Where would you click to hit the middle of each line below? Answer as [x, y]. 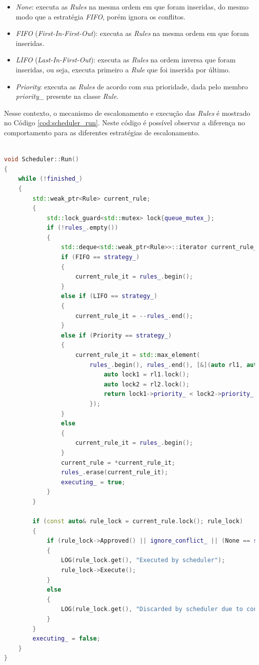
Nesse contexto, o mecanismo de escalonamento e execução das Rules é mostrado [127, 113]
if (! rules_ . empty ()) [82, 228]
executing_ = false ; [66, 639]
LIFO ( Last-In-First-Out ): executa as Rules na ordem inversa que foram [126, 60]
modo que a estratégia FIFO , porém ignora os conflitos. [101, 16]
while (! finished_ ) [50, 179]
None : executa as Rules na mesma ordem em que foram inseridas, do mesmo [132, 6]
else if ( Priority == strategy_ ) [116, 335]
